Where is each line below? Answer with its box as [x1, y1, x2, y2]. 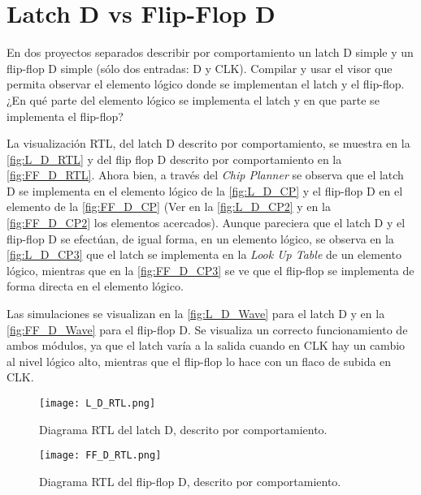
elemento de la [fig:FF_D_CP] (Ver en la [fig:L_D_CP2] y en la [7, 198, 331, 215]
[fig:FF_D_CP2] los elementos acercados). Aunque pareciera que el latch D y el [7, 214, 406, 231]
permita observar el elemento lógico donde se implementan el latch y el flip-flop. [7, 75, 405, 93]
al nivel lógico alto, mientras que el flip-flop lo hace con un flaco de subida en [7, 352, 392, 369]
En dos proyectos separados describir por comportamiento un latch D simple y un [7, 44, 414, 61]
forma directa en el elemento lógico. [7, 278, 184, 295]
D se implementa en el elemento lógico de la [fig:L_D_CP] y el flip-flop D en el [7, 182, 403, 199]
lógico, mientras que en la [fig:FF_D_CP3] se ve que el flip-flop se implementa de [7, 261, 414, 278]
